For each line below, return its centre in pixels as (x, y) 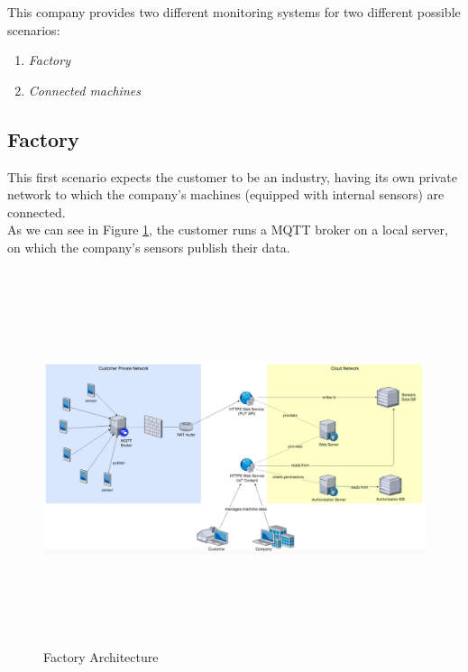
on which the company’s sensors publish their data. (149, 247)
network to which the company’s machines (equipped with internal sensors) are (226, 194)
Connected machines (84, 90)
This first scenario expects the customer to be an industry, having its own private (232, 176)
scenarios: (34, 29)
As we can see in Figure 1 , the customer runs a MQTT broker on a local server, (228, 230)
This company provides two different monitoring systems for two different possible (234, 12)
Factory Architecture (101, 656)
